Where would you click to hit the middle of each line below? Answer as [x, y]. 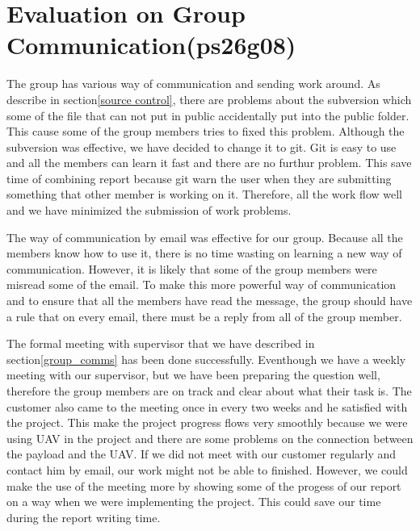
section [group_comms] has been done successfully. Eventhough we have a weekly [206, 359]
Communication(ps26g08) [151, 45]
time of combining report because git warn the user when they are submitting [199, 178]
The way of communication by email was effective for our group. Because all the [205, 237]
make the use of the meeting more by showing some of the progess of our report [204, 485]
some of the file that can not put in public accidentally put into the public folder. [208, 115]
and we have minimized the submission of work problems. [149, 210]
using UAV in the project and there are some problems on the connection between [210, 438]
